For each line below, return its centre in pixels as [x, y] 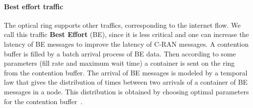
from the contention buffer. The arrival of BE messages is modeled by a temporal [126, 72]
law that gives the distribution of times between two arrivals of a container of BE [126, 82]
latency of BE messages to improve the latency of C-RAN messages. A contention [126, 44]
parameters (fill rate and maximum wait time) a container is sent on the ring [119, 63]
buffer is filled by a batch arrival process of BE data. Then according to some [120, 53]
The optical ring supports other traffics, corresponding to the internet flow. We [122, 25]
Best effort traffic [34, 6]
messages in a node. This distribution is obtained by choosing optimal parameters [126, 91]
